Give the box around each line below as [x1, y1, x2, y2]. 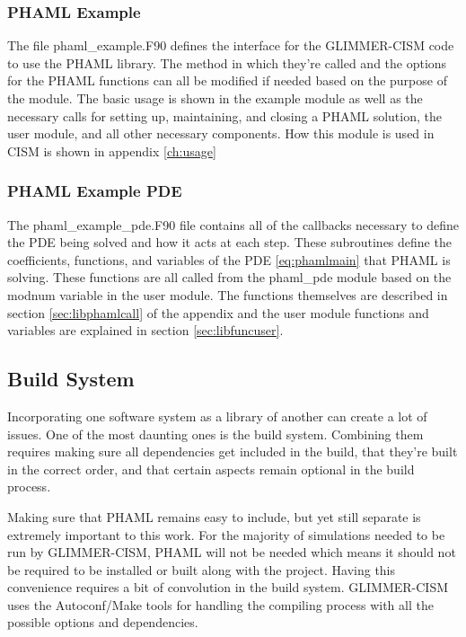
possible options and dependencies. [7, 613, 198, 632]
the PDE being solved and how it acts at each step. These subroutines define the [7, 233, 452, 252]
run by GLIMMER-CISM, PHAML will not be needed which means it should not [7, 543, 456, 562]
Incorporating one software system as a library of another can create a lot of [7, 406, 427, 425]
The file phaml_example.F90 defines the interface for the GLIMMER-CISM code [7, 36, 454, 55]
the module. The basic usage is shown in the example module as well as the [7, 89, 423, 107]
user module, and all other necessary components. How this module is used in [7, 124, 435, 143]
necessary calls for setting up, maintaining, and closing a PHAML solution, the [7, 106, 442, 125]
